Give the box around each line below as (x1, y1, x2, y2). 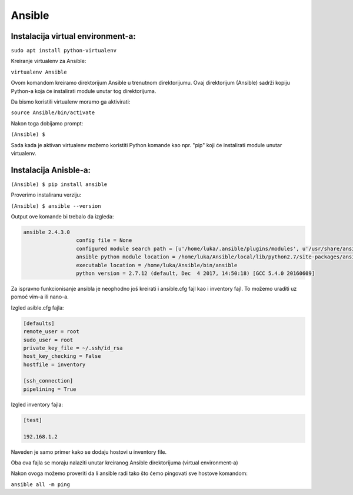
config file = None (75, 237, 132, 244)
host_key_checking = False (23, 353, 101, 360)
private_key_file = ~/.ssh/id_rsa (23, 344, 123, 351)
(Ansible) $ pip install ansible (11, 181, 108, 188)
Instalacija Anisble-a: (11, 165, 91, 175)
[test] (23, 417, 42, 423)
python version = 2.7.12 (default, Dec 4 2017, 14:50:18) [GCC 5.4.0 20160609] (75, 270, 315, 277)
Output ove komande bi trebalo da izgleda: (11, 213, 114, 220)
